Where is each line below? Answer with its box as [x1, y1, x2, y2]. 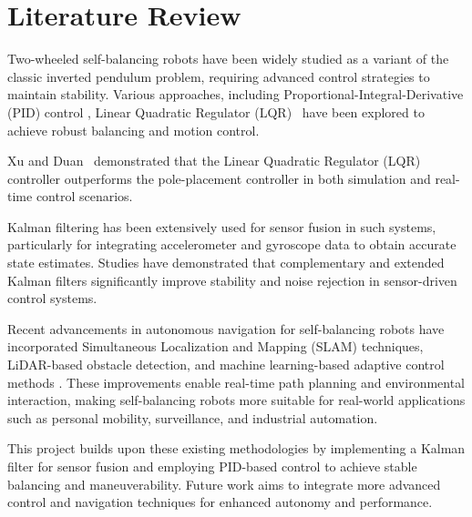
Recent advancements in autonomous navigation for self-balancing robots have [7, 319, 445, 338]
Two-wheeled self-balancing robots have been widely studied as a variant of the [7, 49, 449, 68]
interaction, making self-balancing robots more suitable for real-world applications [7, 390, 466, 410]
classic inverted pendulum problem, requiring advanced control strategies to [7, 66, 430, 86]
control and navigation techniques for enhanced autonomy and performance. [7, 492, 433, 512]
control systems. [7, 289, 97, 308]
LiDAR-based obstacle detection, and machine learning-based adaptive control [7, 355, 445, 374]
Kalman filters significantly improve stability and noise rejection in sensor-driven [7, 270, 457, 289]
